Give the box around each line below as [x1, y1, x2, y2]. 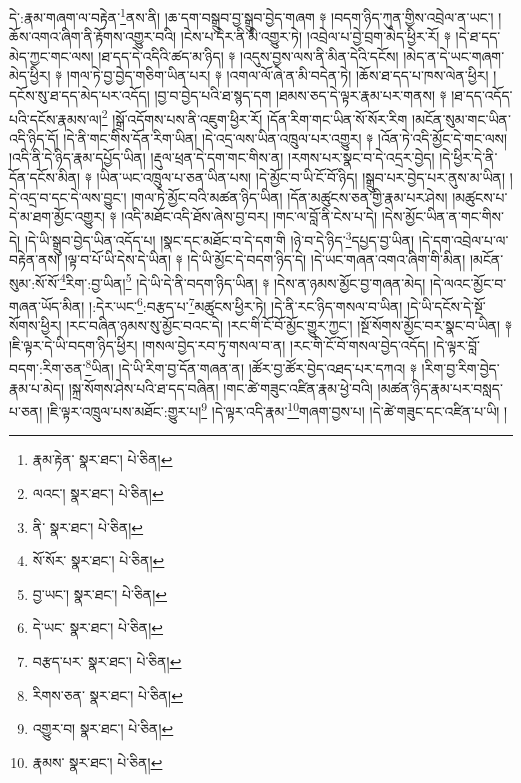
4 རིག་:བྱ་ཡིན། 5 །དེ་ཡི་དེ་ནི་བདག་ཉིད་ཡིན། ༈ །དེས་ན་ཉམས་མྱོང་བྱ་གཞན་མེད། [59, 269, 426, 293]
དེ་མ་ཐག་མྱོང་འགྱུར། [9, 206, 105, 227]
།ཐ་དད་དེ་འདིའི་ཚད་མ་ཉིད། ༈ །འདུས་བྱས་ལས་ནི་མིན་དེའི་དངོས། [98, 45, 399, 66]
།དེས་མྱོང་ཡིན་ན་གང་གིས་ [381, 206, 505, 227]
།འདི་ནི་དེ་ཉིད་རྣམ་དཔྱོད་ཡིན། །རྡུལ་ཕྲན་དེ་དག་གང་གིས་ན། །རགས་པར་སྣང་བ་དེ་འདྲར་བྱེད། [9, 147, 435, 168]
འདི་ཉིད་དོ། [9, 127, 59, 148]
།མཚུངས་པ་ [452, 186, 508, 207]
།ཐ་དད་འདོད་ [451, 85, 513, 106]
